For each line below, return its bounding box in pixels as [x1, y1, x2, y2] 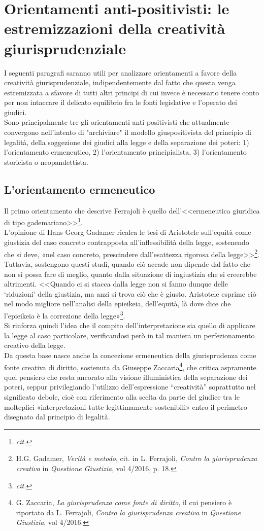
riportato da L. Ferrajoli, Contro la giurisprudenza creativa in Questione [16, 507, 241, 517]
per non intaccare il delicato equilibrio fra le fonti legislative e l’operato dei [4, 97, 237, 108]
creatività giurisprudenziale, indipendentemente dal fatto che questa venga [4, 77, 236, 88]
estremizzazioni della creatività [4, 18, 225, 39]
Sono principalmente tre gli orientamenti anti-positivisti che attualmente [4, 117, 229, 127]
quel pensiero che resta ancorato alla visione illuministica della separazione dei [4, 371, 248, 382]
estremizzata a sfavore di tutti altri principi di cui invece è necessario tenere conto [4, 87, 259, 97]
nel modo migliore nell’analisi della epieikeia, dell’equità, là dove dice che [4, 298, 231, 309]
